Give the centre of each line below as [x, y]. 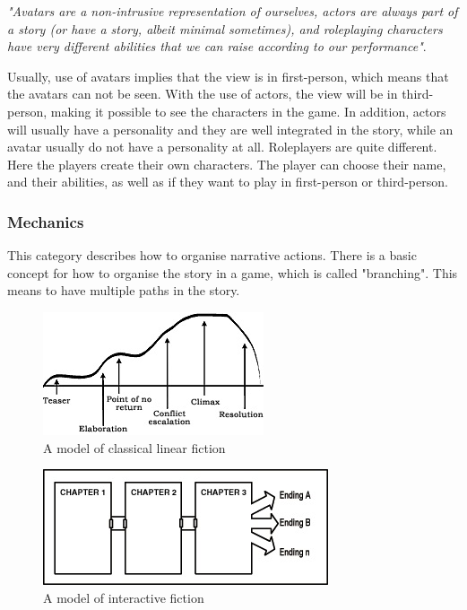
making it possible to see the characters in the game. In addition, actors [248, 111]
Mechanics [46, 221]
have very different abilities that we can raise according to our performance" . [217, 46]
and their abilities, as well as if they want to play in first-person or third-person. [228, 182]
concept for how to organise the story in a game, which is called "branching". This [233, 272]
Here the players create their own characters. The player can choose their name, [227, 164]
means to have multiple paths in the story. [124, 290]
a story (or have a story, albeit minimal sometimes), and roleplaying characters [225, 28]
